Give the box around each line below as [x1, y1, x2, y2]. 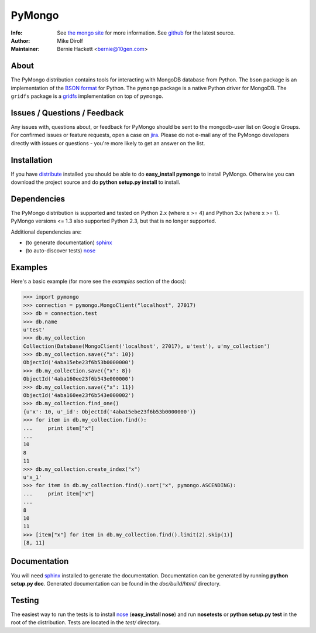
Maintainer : [11, 46, 40, 53]
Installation [11, 155, 53, 165]
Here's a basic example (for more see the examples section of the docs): [11, 278, 187, 285]
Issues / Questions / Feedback [11, 108, 124, 118]
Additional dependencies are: [11, 228, 82, 235]
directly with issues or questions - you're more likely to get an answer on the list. [11, 139, 205, 146]
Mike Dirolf [57, 37, 84, 44]
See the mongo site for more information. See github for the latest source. [57, 29, 235, 36]
